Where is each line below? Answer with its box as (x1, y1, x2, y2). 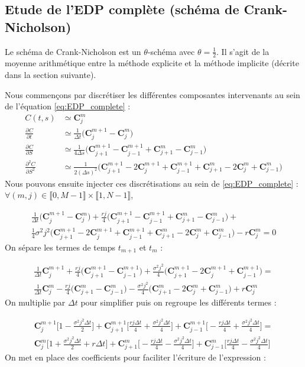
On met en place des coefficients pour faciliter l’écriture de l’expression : (5, 350, 266, 363)
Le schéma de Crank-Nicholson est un (5, 45, 141, 57)
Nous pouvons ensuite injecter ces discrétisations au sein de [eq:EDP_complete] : (5, 177, 298, 189)
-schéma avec (147, 45, 195, 57)
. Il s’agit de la (216, 45, 270, 57)
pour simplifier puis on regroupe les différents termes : (80, 296, 277, 308)
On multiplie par (5, 296, 66, 308)
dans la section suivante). (5, 69, 96, 81)
